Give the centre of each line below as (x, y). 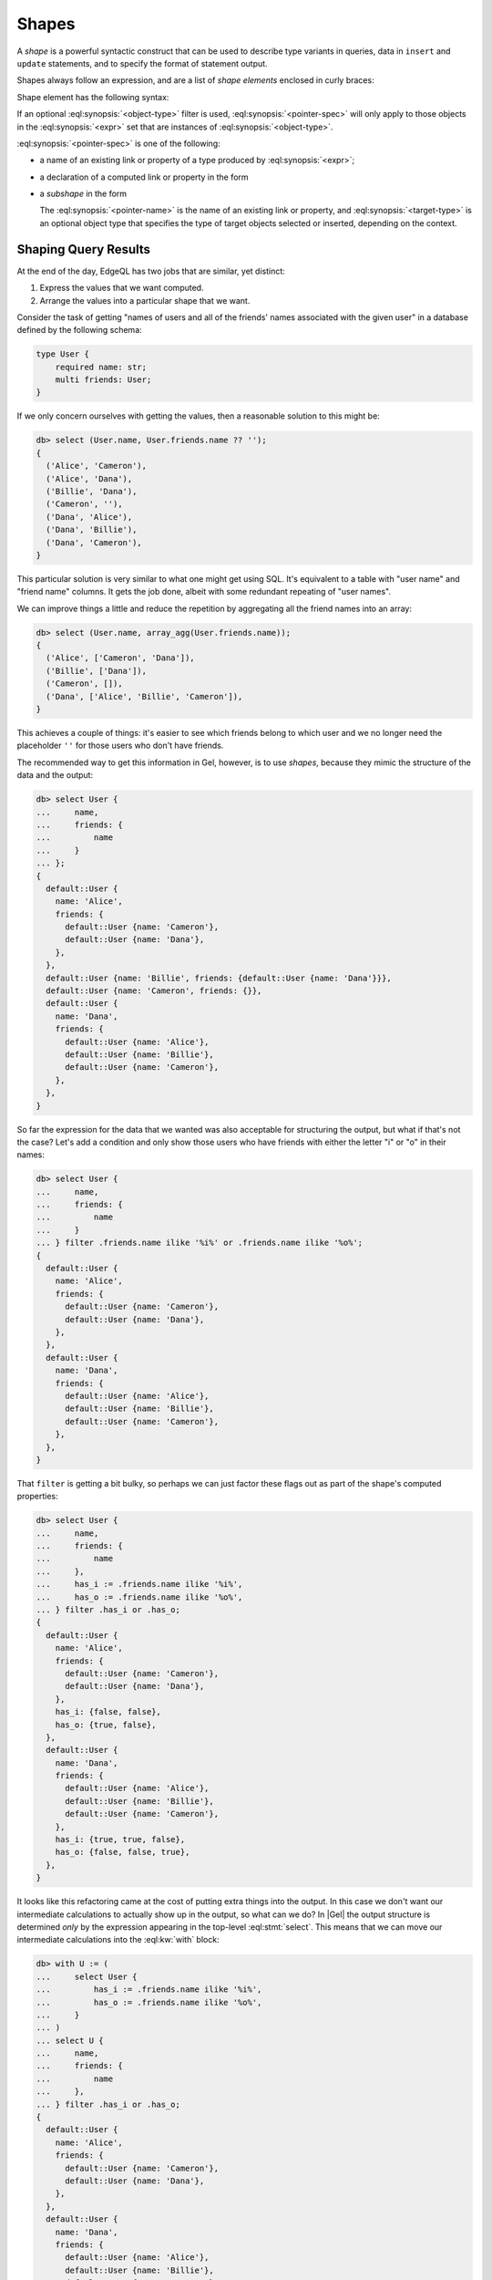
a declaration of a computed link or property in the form (144, 177)
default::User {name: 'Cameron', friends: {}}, (154, 991)
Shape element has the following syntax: (93, 97)
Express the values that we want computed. (122, 288)
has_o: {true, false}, (106, 1725)
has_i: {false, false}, (108, 1712)
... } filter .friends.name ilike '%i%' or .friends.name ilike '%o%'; (200, 1243)
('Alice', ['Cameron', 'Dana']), (120, 658)
